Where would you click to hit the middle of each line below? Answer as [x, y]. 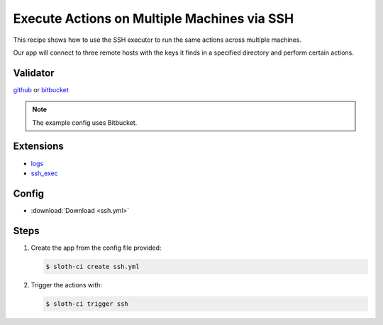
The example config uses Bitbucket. [85, 122]
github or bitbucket [41, 89]
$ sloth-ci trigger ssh [87, 304]
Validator [34, 73]
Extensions [38, 147]
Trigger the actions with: [67, 285]
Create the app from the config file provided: [96, 248]
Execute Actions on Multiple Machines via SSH [154, 18]
